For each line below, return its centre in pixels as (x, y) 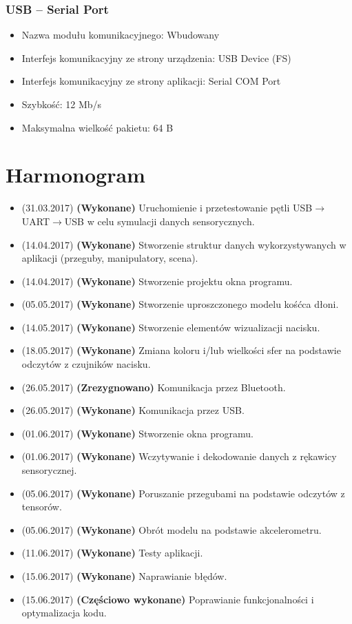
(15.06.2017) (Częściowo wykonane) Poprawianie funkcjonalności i (168, 599)
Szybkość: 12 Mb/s (62, 104)
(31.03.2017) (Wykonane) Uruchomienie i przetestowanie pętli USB (167, 208)
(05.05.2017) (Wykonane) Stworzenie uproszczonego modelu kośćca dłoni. (180, 304)
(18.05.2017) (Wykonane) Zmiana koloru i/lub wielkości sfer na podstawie (181, 350)
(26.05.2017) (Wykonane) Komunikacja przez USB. (133, 410)
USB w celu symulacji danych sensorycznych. (159, 221)
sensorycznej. (49, 470)
